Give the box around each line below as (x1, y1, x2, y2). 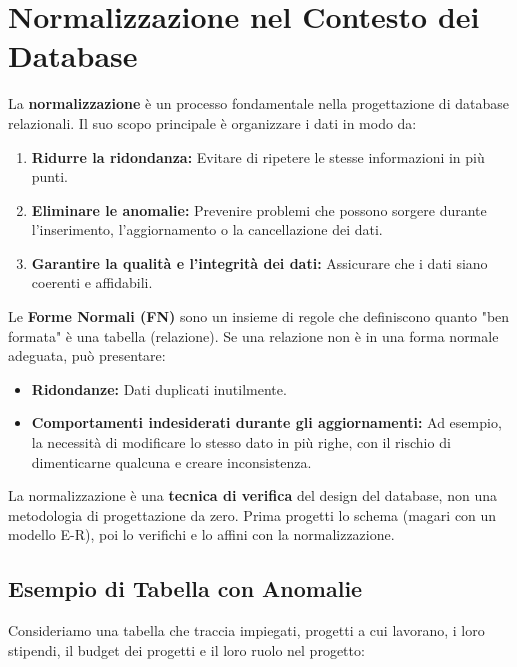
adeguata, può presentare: (8, 345, 166, 366)
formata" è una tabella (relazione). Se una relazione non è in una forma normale (8, 325, 499, 346)
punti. (31, 166, 68, 187)
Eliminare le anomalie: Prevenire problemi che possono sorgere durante (31, 199, 487, 220)
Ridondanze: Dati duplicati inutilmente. (31, 378, 287, 399)
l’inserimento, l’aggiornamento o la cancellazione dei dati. (31, 219, 383, 240)
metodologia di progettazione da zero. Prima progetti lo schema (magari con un (8, 504, 497, 525)
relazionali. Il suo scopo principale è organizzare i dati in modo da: (8, 112, 417, 133)
